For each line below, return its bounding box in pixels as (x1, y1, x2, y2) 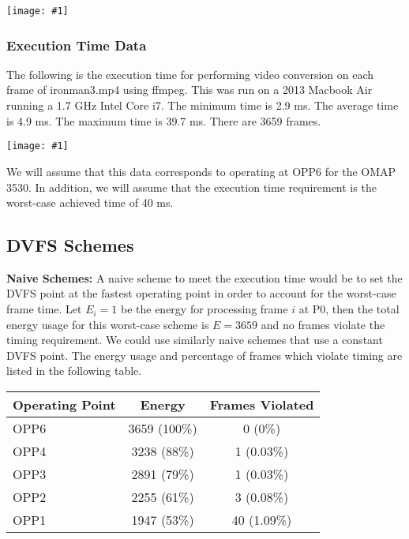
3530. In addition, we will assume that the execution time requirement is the (6, 178, 377, 195)
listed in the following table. (6, 362, 142, 379)
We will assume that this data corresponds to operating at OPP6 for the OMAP (6, 163, 396, 179)
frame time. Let (6, 301, 82, 317)
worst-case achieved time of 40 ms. (6, 194, 174, 211)
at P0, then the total (298, 301, 400, 317)
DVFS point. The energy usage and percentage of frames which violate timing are (6, 346, 403, 363)
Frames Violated (209, 395, 314, 414)
